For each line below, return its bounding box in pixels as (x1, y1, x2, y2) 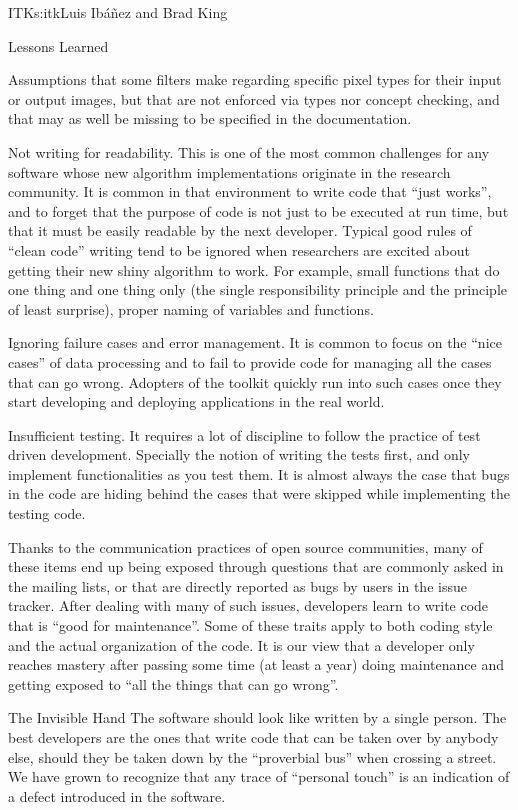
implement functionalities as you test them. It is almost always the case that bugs (8, 463, 510, 484)
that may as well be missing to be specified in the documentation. (8, 108, 412, 129)
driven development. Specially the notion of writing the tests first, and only (8, 444, 470, 465)
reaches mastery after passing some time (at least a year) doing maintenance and (8, 654, 504, 675)
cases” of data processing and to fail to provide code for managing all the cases (8, 351, 492, 372)
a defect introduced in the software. (8, 785, 226, 806)
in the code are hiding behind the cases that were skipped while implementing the (8, 483, 510, 504)
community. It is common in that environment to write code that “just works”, (8, 181, 492, 202)
